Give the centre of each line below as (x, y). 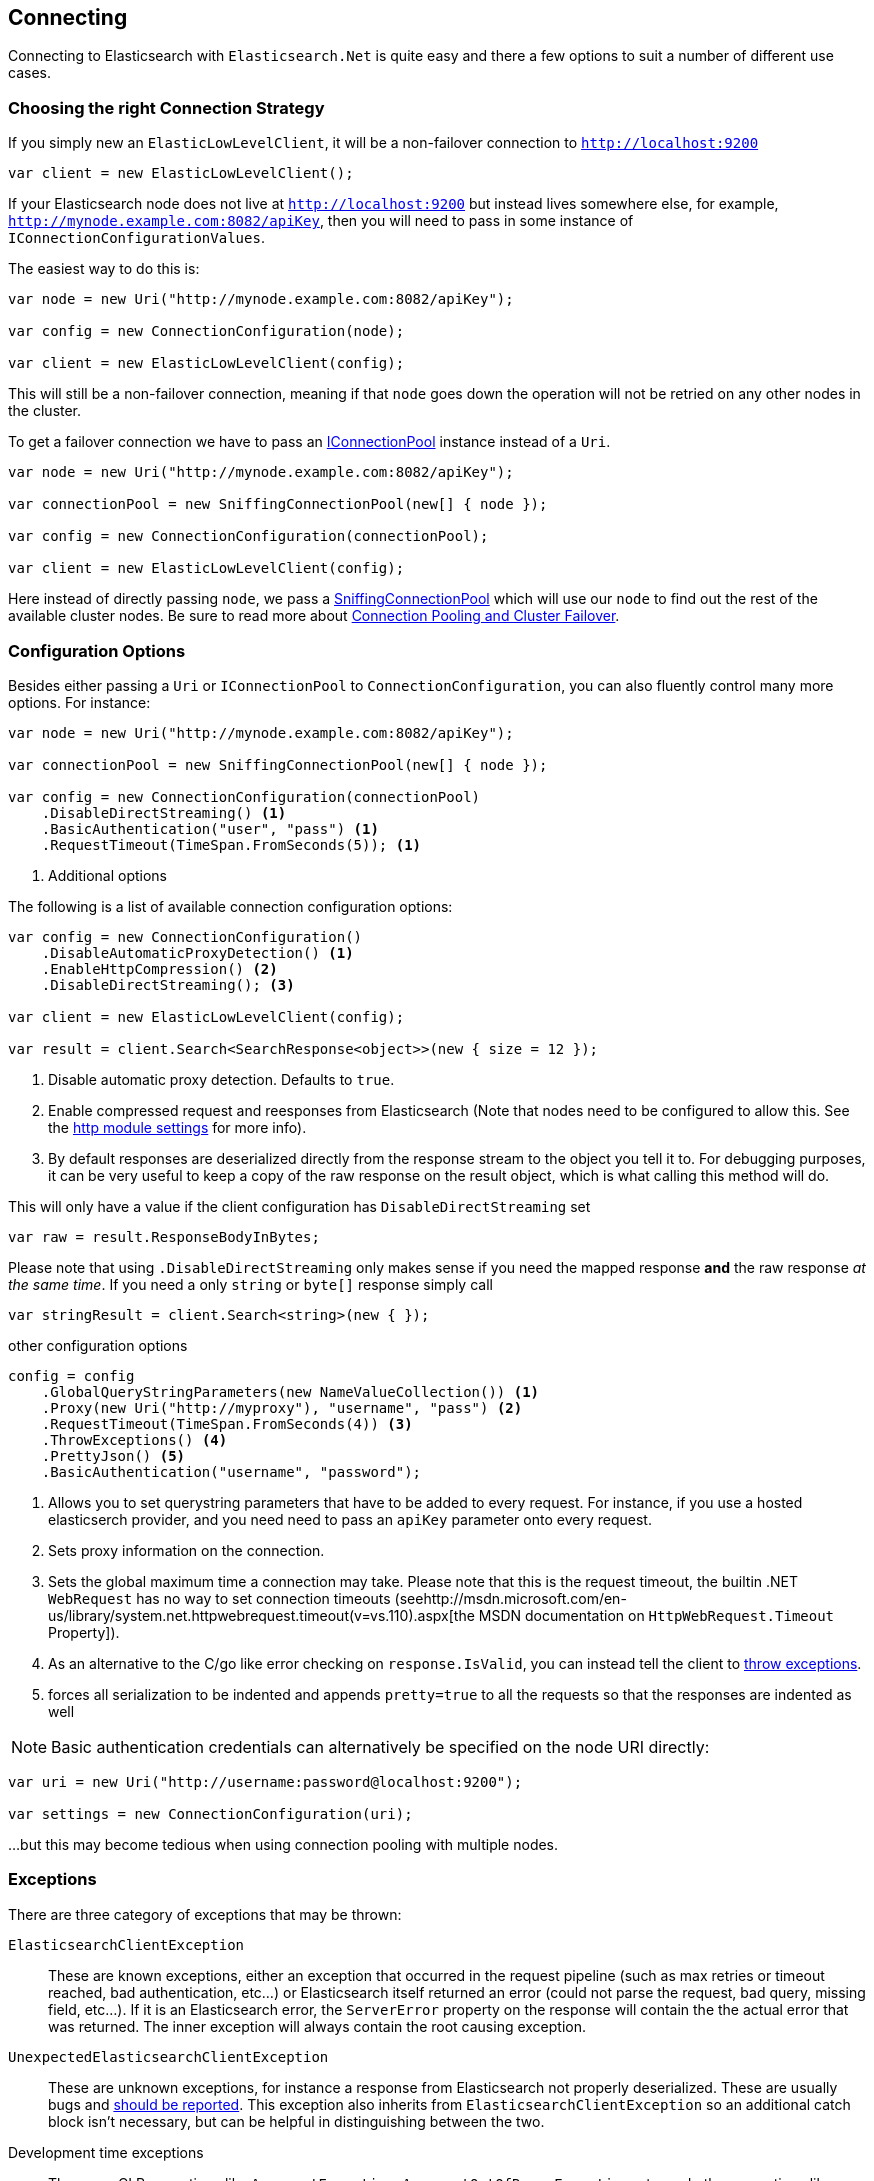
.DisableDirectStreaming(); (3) (168, 984)
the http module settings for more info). (177, 1127)
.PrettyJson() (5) (113, 1455)
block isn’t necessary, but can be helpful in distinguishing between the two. (296, 2121)
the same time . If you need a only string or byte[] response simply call (250, 1284)
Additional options (108, 875)
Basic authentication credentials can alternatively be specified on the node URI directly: (380, 1746)
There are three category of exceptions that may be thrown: (205, 1914)
